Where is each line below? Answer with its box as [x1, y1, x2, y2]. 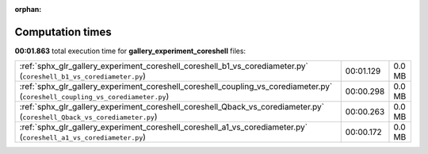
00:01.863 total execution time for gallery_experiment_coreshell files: [14, 46, 246, 56]
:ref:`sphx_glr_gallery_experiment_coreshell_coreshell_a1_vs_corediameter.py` [19, 121, 308, 133]
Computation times [14, 25, 112, 39]
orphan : [14, 5, 42, 13]
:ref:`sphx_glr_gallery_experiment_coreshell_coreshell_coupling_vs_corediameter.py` [19, 81, 333, 92]
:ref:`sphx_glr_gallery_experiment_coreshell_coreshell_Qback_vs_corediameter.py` [19, 102, 325, 113]
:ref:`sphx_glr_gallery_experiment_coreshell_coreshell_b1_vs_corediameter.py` [19, 60, 309, 71]
